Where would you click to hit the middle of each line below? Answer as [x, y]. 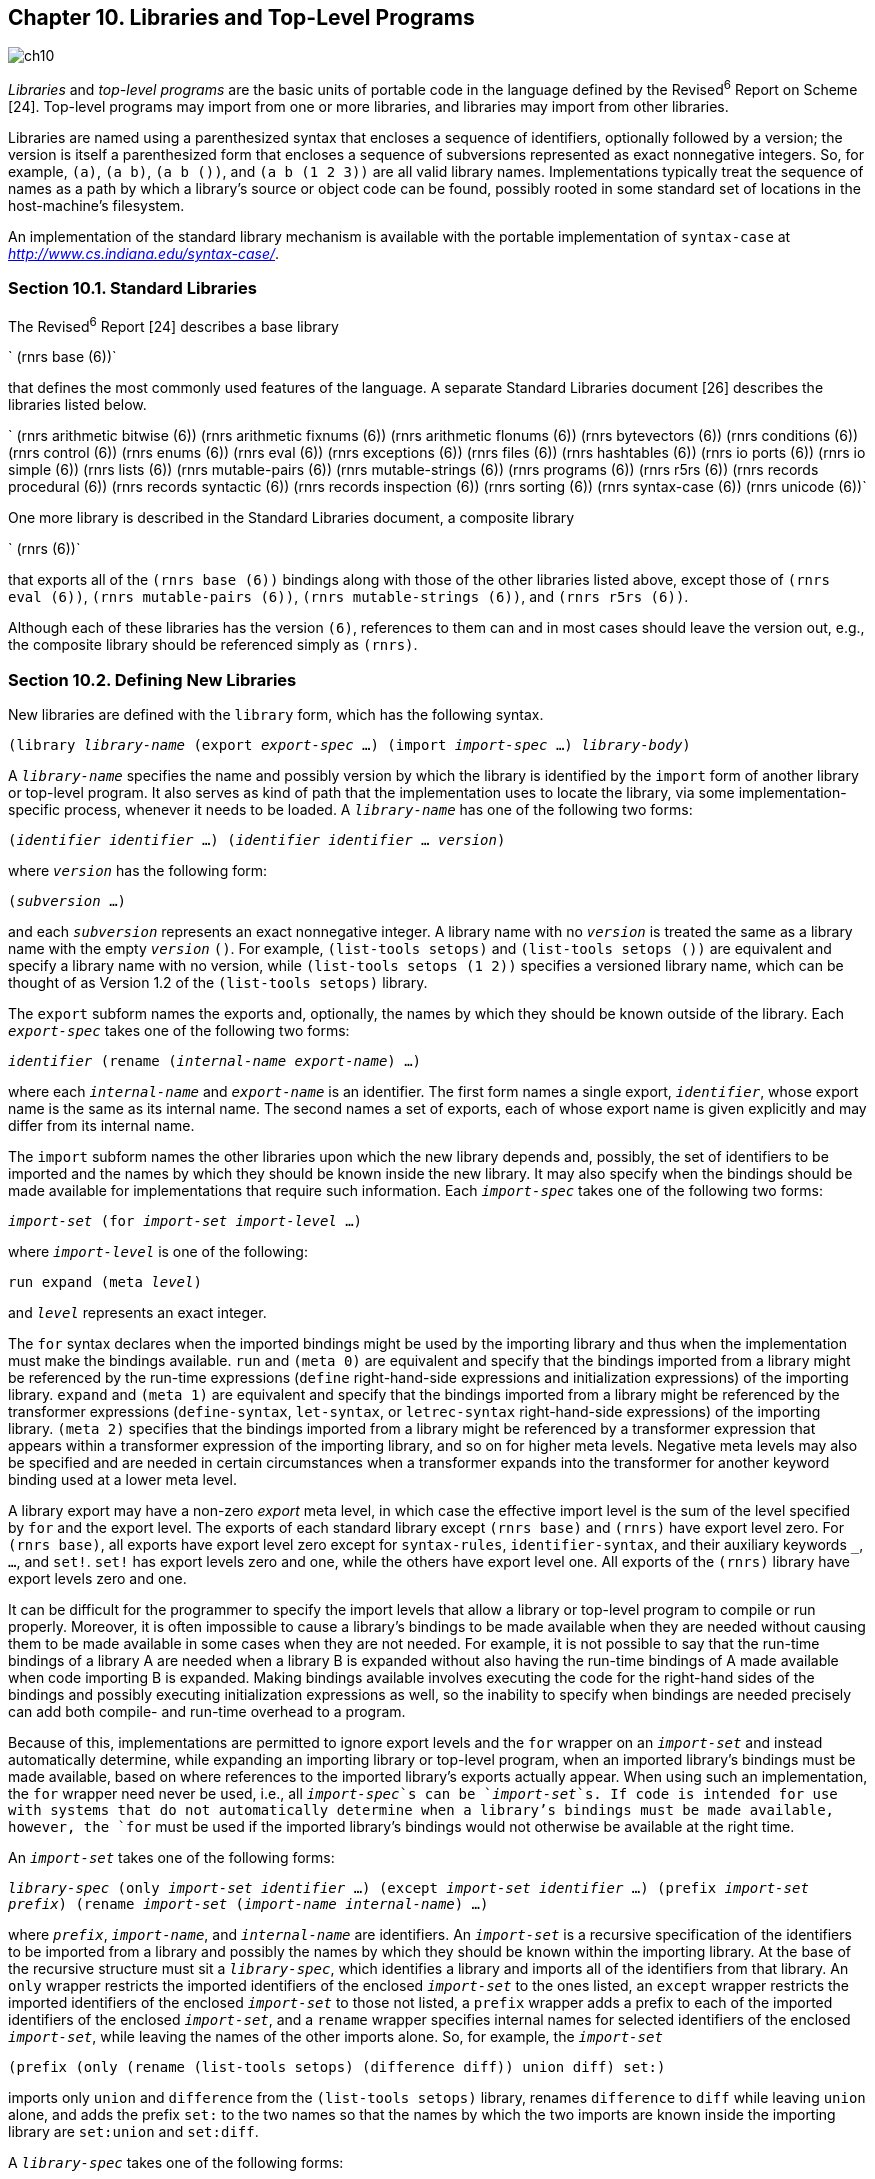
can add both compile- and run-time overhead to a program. [207, 1712]
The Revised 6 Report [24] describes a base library [173, 324]
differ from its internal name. [101, 1126]
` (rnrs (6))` [44, 549]
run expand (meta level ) [105, 1282]
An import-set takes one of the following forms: [171, 1858]
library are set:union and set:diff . [133, 2132]
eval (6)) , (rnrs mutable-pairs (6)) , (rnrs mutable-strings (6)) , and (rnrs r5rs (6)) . [348, 597]
